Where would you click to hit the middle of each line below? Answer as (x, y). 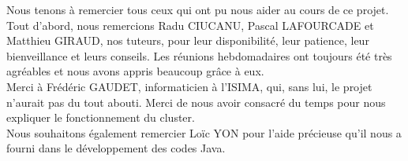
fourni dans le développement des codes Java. (116, 148)
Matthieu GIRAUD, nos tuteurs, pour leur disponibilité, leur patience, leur (188, 40)
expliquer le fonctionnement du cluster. (101, 117)
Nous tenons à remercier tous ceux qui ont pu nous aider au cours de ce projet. (198, 9)
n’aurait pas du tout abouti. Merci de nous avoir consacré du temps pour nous (196, 102)
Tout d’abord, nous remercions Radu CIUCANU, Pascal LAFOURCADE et (190, 25)
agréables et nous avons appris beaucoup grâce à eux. (135, 71)
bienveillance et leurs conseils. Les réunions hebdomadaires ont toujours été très (199, 55)
